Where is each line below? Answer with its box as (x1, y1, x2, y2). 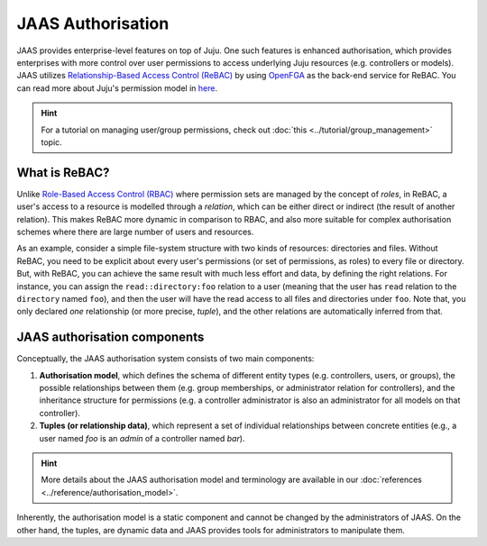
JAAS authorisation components (16, 330, 205, 345)
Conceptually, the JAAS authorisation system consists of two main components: (16, 353, 315, 364)
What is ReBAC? (16, 165, 110, 180)
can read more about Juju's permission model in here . (16, 82, 218, 94)
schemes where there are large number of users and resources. (16, 226, 254, 237)
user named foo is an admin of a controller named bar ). (39, 432, 245, 443)
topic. (41, 136, 62, 148)
